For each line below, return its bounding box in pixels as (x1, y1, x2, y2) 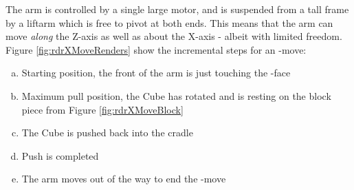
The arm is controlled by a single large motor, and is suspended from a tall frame (5, 2, 349, 16)
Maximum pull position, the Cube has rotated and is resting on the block (21, 88, 331, 103)
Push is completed (21, 148, 99, 162)
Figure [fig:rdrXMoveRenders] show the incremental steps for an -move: (5, 42, 307, 56)
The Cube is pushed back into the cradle (21, 125, 193, 140)
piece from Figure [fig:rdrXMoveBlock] (21, 102, 184, 116)
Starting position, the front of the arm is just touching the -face (21, 65, 291, 80)
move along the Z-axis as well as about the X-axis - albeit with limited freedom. (5, 29, 342, 43)
